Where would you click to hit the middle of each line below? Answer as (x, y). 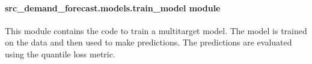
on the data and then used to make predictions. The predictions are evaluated (148, 42)
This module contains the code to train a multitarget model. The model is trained (156, 30)
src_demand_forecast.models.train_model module (113, 7)
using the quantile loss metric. (60, 54)
